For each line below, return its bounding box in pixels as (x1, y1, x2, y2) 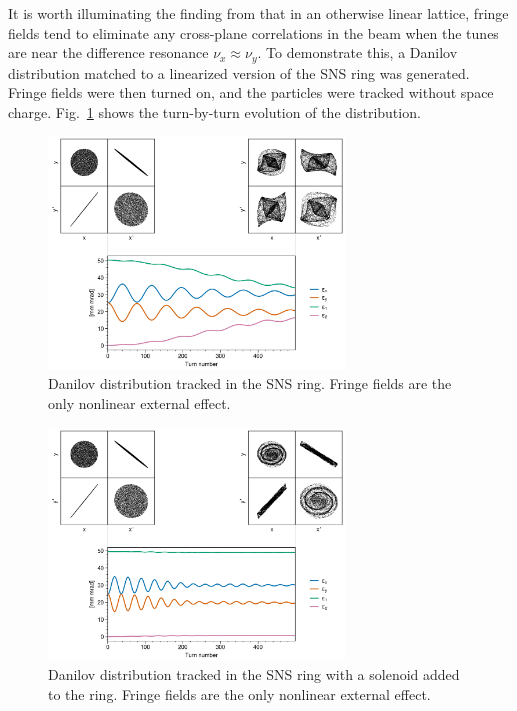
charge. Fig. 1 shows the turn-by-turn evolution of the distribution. (8, 101, 421, 122)
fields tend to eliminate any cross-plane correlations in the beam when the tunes (8, 22, 499, 43)
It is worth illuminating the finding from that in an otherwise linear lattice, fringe (8, 3, 509, 23)
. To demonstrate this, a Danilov (257, 42, 458, 63)
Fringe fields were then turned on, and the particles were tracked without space (8, 82, 494, 103)
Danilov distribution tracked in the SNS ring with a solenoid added (48, 664, 460, 685)
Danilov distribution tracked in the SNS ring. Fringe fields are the (48, 373, 452, 394)
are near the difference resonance (8, 42, 209, 63)
